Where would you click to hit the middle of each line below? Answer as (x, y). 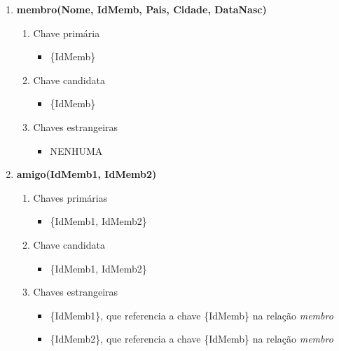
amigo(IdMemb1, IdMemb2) (87, 174)
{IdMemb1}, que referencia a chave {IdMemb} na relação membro (192, 315)
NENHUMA (76, 150)
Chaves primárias (70, 197)
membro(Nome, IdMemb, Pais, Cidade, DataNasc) (141, 9)
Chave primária (67, 33)
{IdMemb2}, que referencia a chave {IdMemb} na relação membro (192, 339)
